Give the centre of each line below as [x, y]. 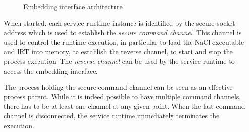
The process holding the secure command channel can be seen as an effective [118, 87]
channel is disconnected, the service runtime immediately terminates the [112, 115]
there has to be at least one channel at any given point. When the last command [124, 106]
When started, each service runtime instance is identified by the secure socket [120, 23]
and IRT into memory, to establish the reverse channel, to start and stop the [118, 51]
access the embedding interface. [51, 70]
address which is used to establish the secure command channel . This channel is [123, 32]
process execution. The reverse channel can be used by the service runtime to [119, 61]
